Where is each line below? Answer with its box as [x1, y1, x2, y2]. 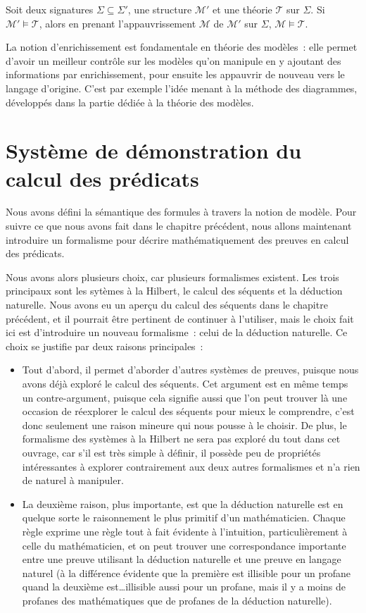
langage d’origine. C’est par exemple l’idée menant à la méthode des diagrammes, [6, 80, 358, 95]
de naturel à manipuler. [22, 473, 124, 488]
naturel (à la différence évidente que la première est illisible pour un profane [22, 565, 351, 580]
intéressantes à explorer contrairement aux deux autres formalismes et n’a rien [22, 459, 360, 473]
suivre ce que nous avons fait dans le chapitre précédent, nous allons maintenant [6, 218, 352, 233]
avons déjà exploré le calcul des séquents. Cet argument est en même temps [22, 376, 348, 390]
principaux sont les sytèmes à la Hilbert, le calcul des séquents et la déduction [6, 283, 343, 298]
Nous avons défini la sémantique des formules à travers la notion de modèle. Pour [6, 204, 357, 219]
